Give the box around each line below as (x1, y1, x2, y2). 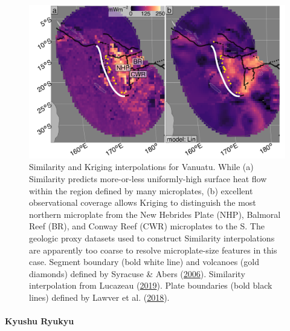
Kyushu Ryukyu (5, 315, 74, 327)
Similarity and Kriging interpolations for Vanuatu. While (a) (29, 160, 254, 173)
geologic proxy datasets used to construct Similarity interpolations (29, 231, 275, 244)
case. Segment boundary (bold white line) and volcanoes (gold (29, 255, 259, 268)
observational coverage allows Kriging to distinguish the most (29, 196, 256, 209)
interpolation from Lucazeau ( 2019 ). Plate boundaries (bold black (29, 279, 272, 292)
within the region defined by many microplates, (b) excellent (29, 184, 253, 197)
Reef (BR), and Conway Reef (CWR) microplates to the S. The (29, 220, 265, 232)
